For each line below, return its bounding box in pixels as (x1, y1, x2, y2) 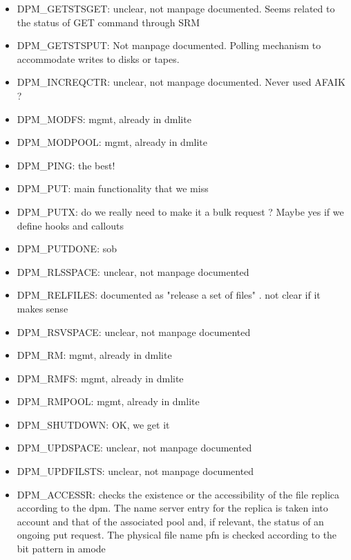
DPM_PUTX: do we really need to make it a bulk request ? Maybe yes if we (17, 204, 344, 218)
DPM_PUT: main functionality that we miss (17, 181, 209, 196)
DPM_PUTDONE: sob (17, 241, 117, 256)
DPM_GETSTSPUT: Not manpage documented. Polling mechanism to (17, 38, 321, 53)
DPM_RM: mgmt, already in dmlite (17, 348, 172, 362)
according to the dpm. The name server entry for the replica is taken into (17, 501, 328, 515)
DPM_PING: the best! (17, 158, 115, 172)
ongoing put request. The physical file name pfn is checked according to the (17, 528, 337, 542)
